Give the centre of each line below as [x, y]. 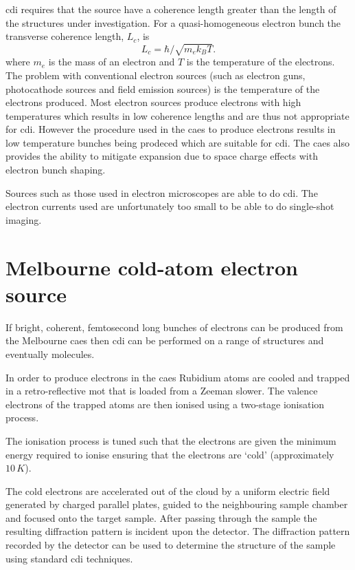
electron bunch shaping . [56, 170]
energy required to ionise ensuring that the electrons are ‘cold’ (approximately [170, 454]
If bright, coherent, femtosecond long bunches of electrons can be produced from [174, 327]
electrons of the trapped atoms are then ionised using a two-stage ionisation [165, 404]
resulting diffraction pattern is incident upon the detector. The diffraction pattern [178, 531]
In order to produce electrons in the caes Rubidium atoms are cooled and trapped [178, 377]
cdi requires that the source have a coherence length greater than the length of [171, 9]
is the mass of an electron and [112, 62]
